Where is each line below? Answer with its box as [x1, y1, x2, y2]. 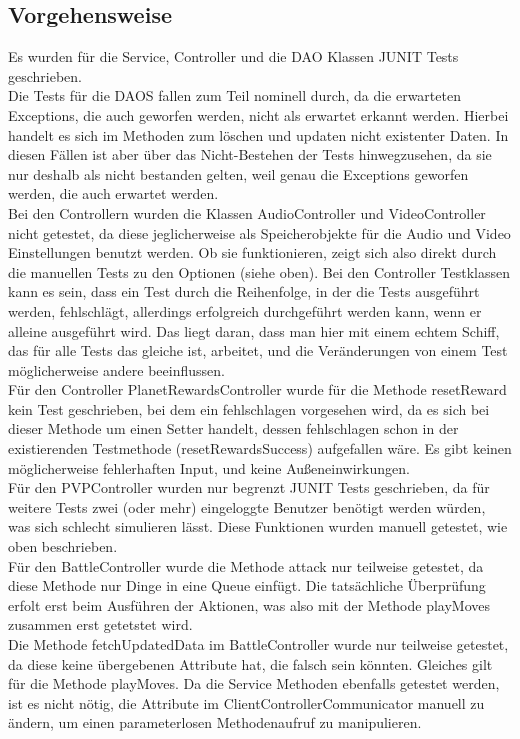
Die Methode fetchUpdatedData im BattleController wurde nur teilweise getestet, [8, 634, 509, 655]
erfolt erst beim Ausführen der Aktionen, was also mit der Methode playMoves [8, 594, 491, 615]
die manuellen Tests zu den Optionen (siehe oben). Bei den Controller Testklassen [8, 261, 510, 282]
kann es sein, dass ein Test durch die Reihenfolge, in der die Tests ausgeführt [8, 281, 480, 302]
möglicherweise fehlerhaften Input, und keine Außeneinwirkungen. [8, 457, 410, 478]
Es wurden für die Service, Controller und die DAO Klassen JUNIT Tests [8, 46, 459, 67]
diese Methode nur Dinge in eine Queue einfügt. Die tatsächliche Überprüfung [8, 575, 486, 596]
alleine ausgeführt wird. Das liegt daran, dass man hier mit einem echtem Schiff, [8, 320, 500, 341]
